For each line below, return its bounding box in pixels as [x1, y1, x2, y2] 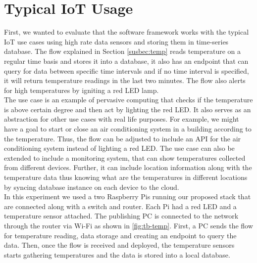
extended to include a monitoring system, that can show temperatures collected [4, 152, 246, 163]
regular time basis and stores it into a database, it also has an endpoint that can [4, 55, 249, 66]
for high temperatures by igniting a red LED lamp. [4, 85, 159, 95]
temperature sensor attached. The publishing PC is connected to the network [4, 211, 239, 221]
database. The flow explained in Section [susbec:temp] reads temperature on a [4, 46, 241, 56]
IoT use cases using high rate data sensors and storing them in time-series [4, 36, 229, 46]
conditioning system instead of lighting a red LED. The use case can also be [4, 143, 235, 153]
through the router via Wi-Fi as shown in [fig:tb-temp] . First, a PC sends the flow [4, 220, 253, 230]
